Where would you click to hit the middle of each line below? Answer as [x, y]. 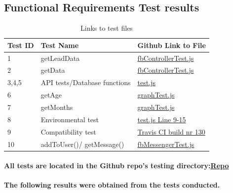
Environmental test [70, 119]
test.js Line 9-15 [162, 119]
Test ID [21, 45]
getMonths [57, 107]
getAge [51, 95]
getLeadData [60, 58]
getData [53, 70]
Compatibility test [68, 131]
